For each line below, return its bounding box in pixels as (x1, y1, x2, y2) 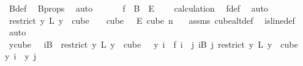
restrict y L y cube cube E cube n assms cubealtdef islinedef (9, 13, 295, 26)
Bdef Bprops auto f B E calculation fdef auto (9, 2, 268, 14)
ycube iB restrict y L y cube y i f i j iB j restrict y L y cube (9, 37, 298, 50)
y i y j (5, 50, 36, 62)
